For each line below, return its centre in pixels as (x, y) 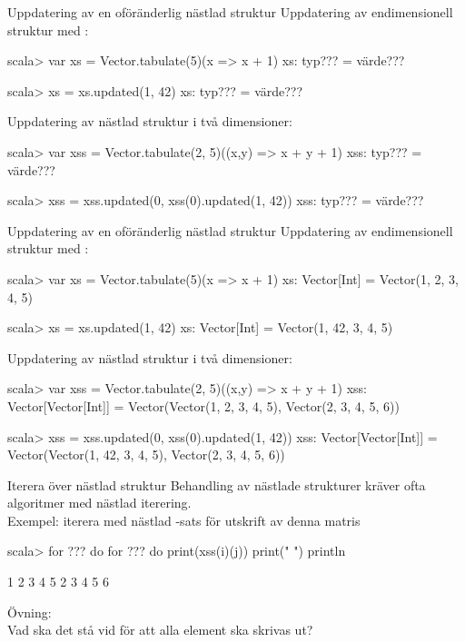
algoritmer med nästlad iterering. (99, 503)
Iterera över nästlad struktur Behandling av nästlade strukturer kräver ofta (217, 484)
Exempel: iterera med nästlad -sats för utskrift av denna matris (184, 520)
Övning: (30, 612)
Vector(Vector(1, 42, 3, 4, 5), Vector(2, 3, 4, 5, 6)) (146, 454)
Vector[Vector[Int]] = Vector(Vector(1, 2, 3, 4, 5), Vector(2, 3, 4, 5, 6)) (203, 405)
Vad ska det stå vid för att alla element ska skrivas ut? (160, 630)
